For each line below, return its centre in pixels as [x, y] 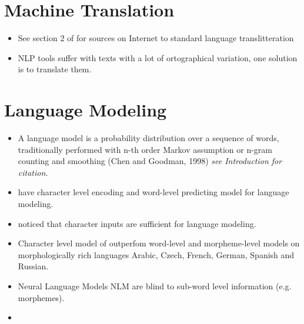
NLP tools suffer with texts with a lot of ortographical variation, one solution [158, 57]
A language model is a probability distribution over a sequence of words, [148, 138]
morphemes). [41, 297]
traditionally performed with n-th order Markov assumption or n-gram [145, 149]
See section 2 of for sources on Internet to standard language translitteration [156, 38]
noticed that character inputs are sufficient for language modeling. [137, 223]
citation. [33, 172]
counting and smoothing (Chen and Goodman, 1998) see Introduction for [150, 161]
